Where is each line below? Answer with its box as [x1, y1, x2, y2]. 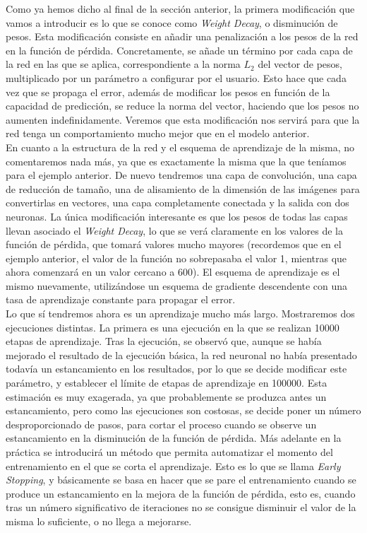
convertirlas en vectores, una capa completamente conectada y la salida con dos [6, 195, 349, 210]
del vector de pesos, [258, 57, 342, 71]
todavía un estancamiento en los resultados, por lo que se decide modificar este [6, 361, 347, 376]
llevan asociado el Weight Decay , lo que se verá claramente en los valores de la [6, 223, 343, 238]
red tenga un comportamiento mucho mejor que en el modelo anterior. [6, 126, 310, 141]
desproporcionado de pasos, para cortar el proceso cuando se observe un [6, 416, 317, 431]
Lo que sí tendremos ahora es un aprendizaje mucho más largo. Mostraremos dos [6, 306, 355, 321]
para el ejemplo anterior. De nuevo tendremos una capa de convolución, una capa [6, 168, 357, 182]
